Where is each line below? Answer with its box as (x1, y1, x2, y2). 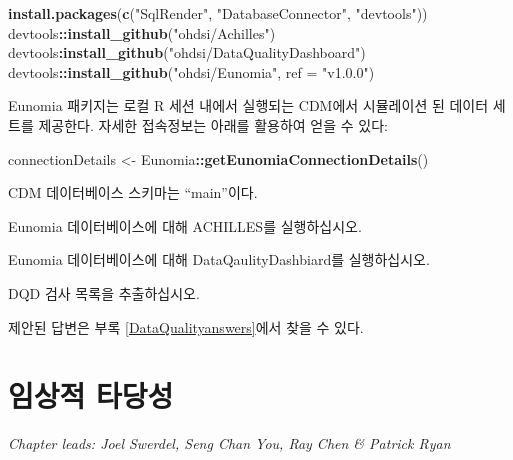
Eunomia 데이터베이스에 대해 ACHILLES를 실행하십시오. (8, 215, 362, 236)
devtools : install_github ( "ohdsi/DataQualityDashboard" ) (8, 42, 366, 63)
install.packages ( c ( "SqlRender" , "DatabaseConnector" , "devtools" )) (8, 3, 428, 23)
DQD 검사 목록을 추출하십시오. (8, 282, 200, 303)
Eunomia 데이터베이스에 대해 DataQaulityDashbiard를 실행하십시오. (8, 249, 430, 270)
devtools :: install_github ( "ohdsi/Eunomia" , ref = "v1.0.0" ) (8, 61, 375, 82)
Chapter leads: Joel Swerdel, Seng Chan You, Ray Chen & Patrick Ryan (8, 433, 451, 454)
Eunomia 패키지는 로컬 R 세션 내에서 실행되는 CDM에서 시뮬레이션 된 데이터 (8, 95, 489, 116)
